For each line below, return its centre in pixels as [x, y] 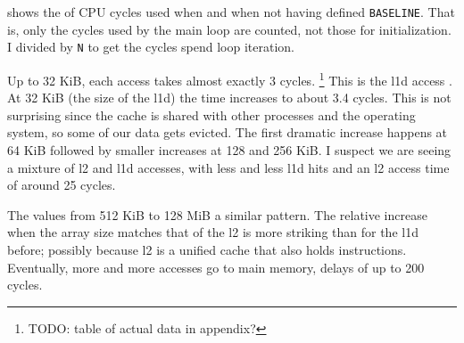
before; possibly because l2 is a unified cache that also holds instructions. [207, 249]
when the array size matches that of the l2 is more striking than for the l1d [213, 232]
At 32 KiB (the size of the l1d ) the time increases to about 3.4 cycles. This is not [229, 98]
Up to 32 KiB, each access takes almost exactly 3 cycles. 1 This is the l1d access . [230, 78]
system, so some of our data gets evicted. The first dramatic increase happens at [228, 132]
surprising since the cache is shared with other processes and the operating [211, 114]
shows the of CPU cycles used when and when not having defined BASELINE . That [231, 12]
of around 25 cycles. [62, 185]
